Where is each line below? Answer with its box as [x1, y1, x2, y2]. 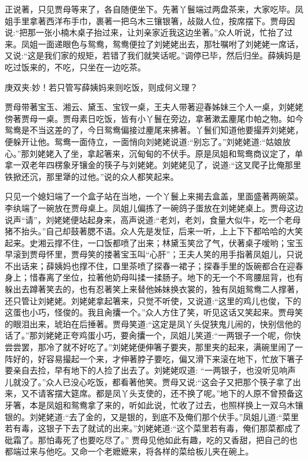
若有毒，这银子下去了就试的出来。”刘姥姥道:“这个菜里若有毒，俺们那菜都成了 [5, 422, 301, 434]
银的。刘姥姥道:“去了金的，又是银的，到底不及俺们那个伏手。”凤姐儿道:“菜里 [5, 410, 299, 423]
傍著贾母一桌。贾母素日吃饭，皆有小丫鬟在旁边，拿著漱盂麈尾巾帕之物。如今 [5, 112, 303, 124]
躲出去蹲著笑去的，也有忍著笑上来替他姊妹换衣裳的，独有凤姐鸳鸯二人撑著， [5, 283, 303, 295]
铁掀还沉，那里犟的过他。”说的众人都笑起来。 [5, 170, 179, 182]
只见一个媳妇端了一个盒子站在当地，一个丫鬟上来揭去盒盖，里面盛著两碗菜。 [5, 190, 303, 202]
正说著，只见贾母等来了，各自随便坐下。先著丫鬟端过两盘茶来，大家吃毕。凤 [5, 3, 303, 15]
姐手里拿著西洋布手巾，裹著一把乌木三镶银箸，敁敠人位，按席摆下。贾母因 [5, 14, 295, 27]
